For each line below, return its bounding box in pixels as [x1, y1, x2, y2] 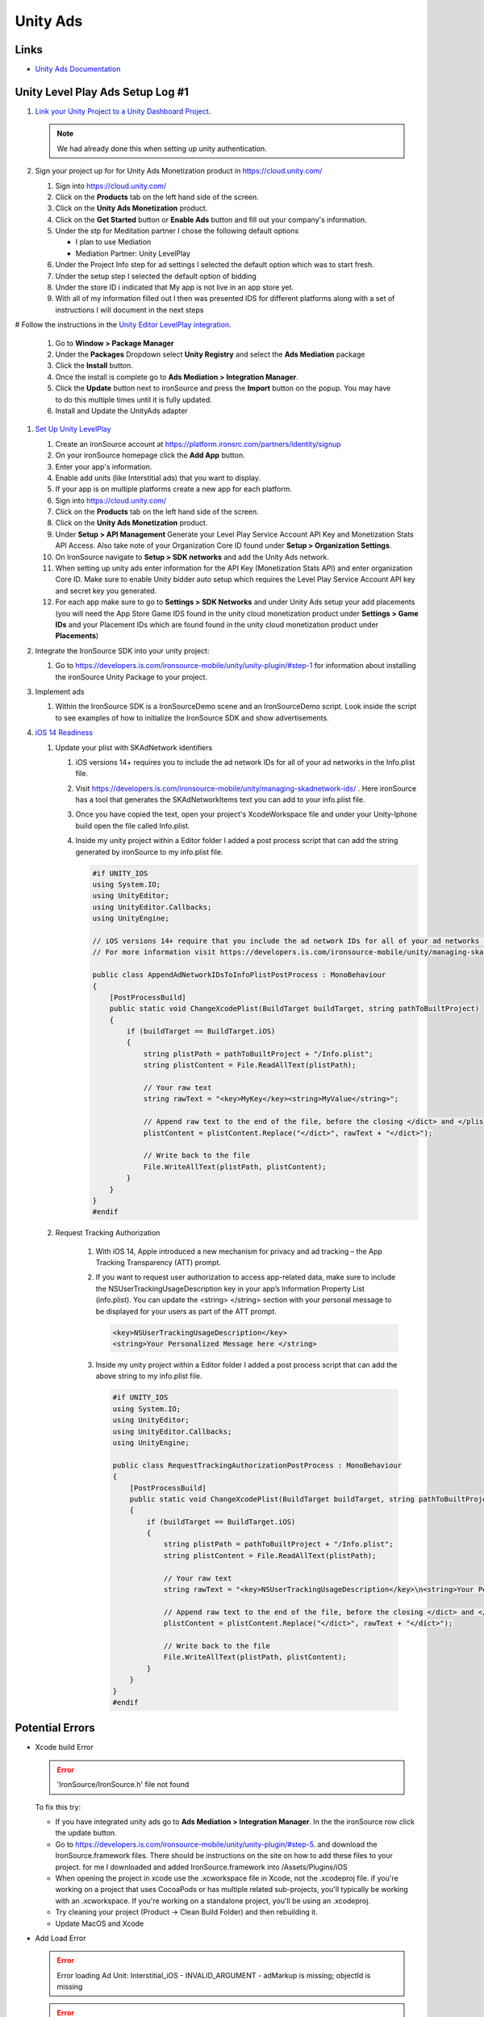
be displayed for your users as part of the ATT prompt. [95, 1306, 277, 1316]
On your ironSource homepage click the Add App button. [55, 450, 245, 460]
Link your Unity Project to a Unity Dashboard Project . [35, 106, 211, 116]
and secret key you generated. [55, 586, 157, 595]
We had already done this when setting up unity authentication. [56, 144, 268, 153]
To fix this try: [35, 1802, 81, 1811]
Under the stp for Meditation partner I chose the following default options [55, 226, 299, 236]
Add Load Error [35, 1933, 86, 1943]
